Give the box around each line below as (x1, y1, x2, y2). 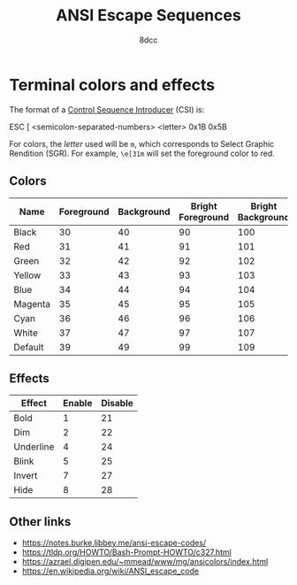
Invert (13, 470, 38, 482)
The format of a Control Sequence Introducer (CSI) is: (9, 104, 205, 115)
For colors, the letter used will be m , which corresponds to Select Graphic (9, 138, 275, 149)
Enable (63, 397, 93, 410)
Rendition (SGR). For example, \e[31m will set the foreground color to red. (9, 148, 276, 158)
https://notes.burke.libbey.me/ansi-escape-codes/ (21, 537, 207, 549)
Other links (9, 514, 72, 529)
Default (13, 341, 44, 353)
